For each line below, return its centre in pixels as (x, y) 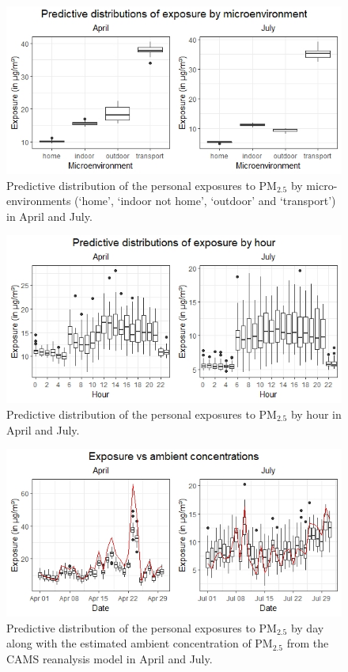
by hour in (316, 414)
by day (307, 627)
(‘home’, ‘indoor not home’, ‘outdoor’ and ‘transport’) (205, 201)
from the (308, 643)
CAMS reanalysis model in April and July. (110, 658)
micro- (322, 185)
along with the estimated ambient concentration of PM (140, 643)
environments (39, 201)
